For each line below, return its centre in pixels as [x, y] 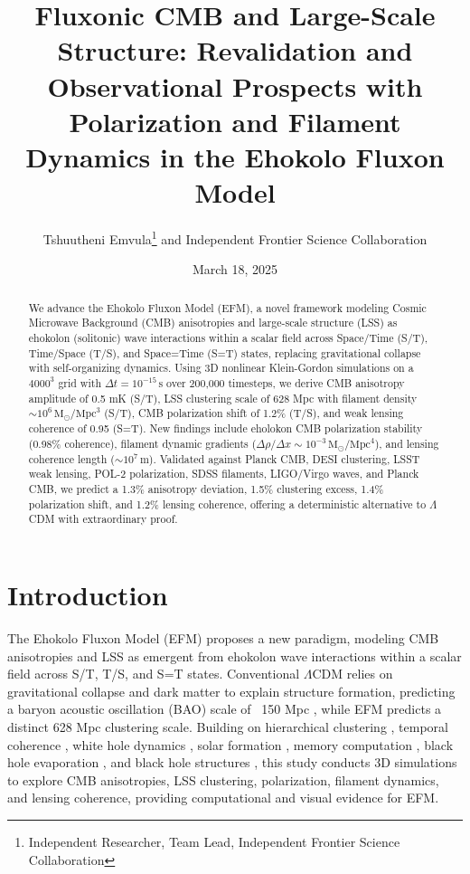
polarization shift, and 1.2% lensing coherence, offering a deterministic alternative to [227, 503]
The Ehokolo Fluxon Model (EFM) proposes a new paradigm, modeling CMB [223, 638]
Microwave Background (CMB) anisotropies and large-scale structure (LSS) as [213, 323]
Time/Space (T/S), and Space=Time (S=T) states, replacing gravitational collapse [225, 352]
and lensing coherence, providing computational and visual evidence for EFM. [223, 798]
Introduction [88, 595]
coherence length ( [71, 458]
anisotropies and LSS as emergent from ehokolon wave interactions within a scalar [235, 655]
